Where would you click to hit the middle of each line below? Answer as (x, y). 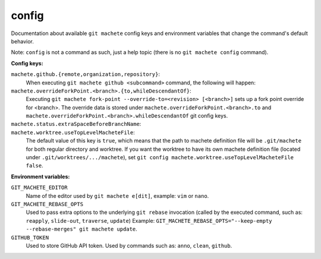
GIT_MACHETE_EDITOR (39, 188)
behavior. (22, 41)
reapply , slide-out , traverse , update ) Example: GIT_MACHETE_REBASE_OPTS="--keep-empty (149, 220)
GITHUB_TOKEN (30, 237)
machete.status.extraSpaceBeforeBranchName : (76, 124)
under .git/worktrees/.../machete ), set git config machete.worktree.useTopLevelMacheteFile (160, 157)
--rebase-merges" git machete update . (82, 229)
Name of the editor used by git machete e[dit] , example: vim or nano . (117, 195)
